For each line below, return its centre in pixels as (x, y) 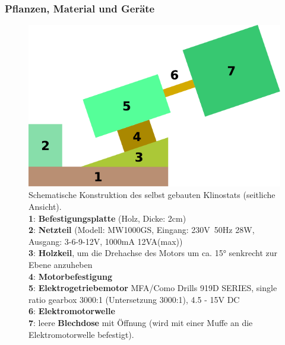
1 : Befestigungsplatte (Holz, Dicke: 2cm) (107, 218)
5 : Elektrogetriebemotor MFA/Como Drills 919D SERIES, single (153, 288)
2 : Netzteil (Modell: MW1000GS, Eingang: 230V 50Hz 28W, (142, 230)
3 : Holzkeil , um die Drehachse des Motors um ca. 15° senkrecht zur (153, 253)
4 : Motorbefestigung (71, 276)
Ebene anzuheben (61, 264)
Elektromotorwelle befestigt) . (81, 334)
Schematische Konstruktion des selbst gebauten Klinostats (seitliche (152, 195)
